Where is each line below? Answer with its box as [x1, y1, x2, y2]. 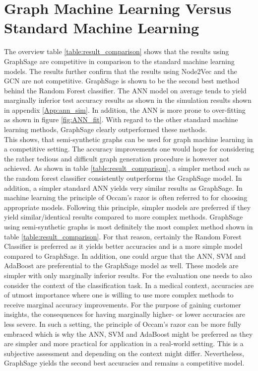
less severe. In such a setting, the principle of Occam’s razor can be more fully [4, 318, 242, 329]
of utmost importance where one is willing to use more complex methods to [4, 290, 234, 300]
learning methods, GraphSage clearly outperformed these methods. [4, 124, 207, 135]
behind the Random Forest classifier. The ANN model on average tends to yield [4, 85, 247, 95]
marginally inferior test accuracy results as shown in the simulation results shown [4, 95, 252, 105]
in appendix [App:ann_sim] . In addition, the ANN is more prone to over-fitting [4, 104, 246, 115]
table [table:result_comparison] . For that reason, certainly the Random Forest [4, 231, 242, 241]
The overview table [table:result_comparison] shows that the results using [4, 46, 229, 57]
